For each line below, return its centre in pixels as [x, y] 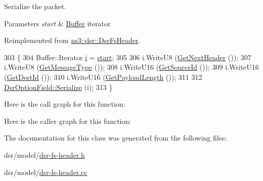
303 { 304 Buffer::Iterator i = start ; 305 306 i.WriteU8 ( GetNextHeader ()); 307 [128, 57]
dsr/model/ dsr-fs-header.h [45, 154]
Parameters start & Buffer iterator [57, 23]
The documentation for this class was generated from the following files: [116, 138]
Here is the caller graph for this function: [68, 121]
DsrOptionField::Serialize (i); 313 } [58, 87]
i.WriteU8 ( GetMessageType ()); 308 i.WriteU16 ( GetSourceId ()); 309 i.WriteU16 [131, 67]
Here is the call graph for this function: [65, 104]
